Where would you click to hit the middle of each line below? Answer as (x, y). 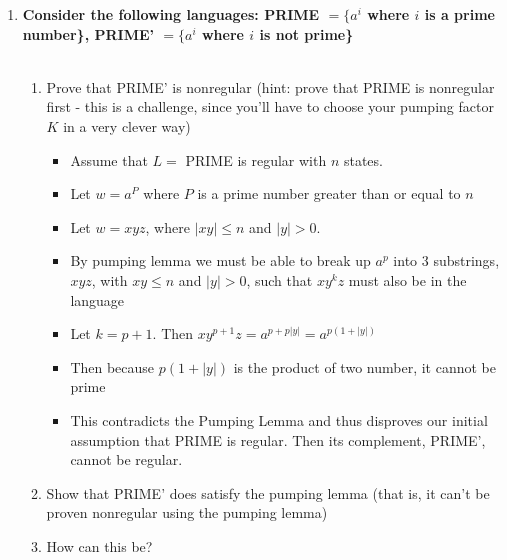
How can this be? (99, 545)
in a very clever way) (127, 125)
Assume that (109, 159)
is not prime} (306, 33)
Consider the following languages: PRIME (171, 14)
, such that (279, 279)
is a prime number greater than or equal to (329, 193)
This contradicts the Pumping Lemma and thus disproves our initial (279, 419)
